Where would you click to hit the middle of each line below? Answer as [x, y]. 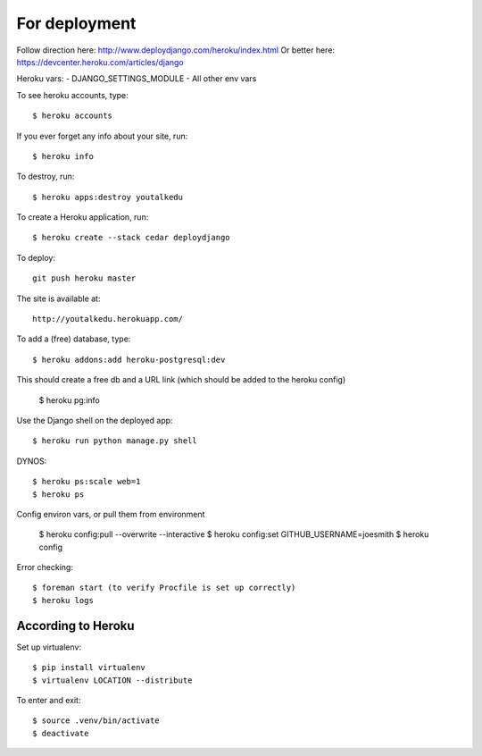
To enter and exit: [49, 700]
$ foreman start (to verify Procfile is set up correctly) [164, 588]
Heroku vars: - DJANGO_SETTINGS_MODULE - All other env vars [137, 79]
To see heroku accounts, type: [72, 95]
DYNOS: [32, 461]
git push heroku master [84, 278]
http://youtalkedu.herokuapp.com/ [108, 319]
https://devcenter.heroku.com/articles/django [100, 62]
